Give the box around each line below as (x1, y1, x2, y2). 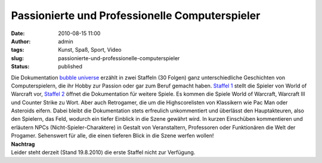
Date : (11, 30, 25, 37)
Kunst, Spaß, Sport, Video (58, 46, 122, 54)
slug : (11, 54, 24, 62)
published (58, 63, 83, 70)
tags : (11, 46, 24, 54)
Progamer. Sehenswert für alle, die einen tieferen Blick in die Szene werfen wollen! (11, 132, 214, 139)
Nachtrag (11, 140, 35, 148)
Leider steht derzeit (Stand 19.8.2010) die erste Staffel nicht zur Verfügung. (11, 149, 196, 156)
